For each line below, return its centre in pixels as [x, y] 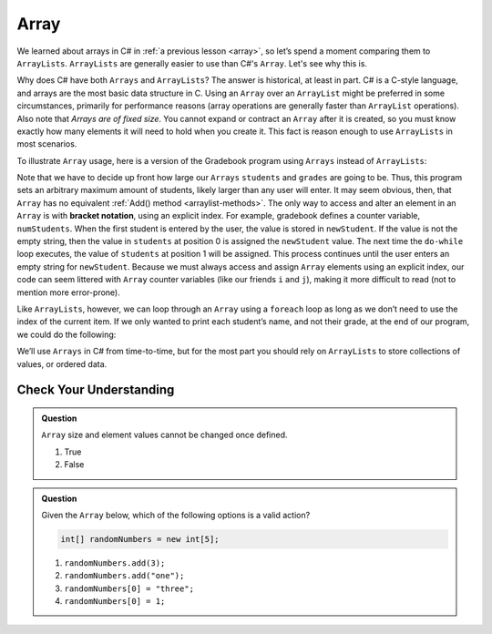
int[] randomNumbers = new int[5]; [140, 539]
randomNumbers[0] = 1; [115, 602]
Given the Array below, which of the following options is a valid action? [176, 515]
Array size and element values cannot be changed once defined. [164, 435]
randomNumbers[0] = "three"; [129, 588]
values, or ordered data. [62, 363]
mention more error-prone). [68, 292]
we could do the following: [67, 334]
